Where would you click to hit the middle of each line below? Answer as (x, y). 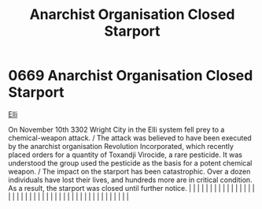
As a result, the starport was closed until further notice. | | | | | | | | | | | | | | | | (131, 188)
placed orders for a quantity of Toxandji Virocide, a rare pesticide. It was (125, 155)
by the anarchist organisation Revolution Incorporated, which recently (121, 146)
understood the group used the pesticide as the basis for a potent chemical (130, 162)
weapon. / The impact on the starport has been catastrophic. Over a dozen (129, 171)
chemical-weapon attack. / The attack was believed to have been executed (130, 138)
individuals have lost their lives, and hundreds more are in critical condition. (131, 180)
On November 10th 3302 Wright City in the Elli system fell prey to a (116, 129)
